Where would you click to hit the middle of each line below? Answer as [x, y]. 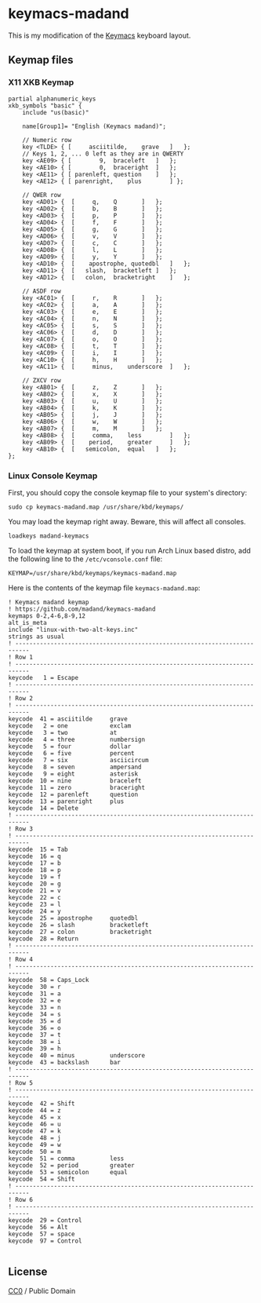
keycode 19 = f [34, 877]
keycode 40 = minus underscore [77, 1055]
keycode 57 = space [42, 1234]
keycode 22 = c [34, 897]
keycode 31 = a [34, 994]
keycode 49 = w [34, 1144]
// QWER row [42, 195]
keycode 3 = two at [63, 732]
